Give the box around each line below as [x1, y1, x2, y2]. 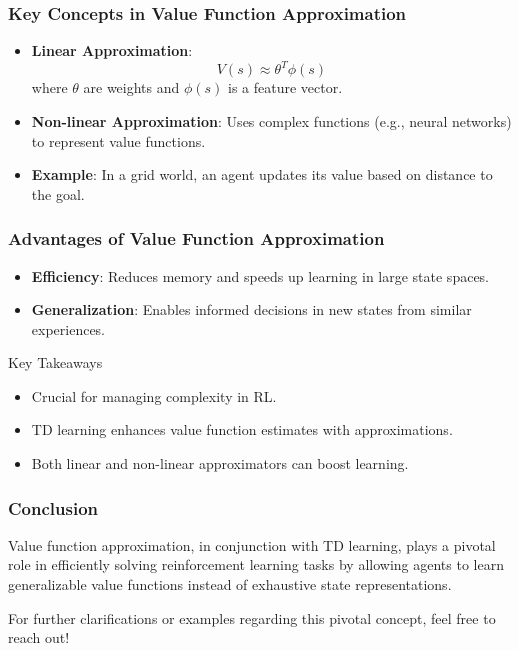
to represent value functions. [31, 130, 206, 151]
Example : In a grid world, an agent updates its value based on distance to [31, 164, 493, 185]
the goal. [31, 183, 85, 204]
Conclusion [8, 495, 98, 520]
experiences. [31, 318, 106, 339]
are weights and [83, 77, 180, 98]
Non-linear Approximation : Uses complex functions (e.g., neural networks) [31, 110, 512, 131]
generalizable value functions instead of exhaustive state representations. [8, 574, 452, 595]
